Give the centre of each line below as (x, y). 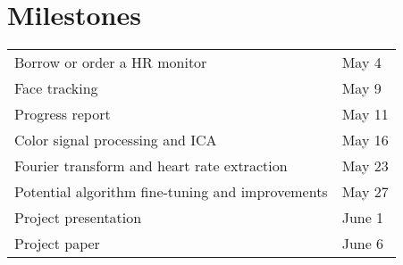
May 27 (365, 192)
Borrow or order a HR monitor (111, 62)
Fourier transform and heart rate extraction (151, 166)
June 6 (363, 244)
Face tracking (56, 88)
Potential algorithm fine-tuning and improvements (171, 192)
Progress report (63, 114)
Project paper (57, 244)
